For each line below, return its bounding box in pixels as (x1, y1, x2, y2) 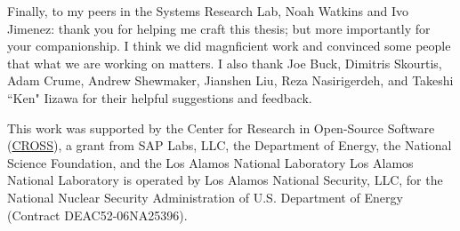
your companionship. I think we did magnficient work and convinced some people (7, 36, 451, 55)
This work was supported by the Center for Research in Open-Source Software (7, 118, 435, 137)
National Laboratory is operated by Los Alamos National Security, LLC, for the (7, 171, 443, 189)
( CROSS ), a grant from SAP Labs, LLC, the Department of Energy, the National (7, 136, 452, 155)
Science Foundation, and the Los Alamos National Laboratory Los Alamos (7, 153, 414, 171)
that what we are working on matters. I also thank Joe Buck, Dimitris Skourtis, (7, 53, 442, 72)
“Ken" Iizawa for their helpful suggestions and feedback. (7, 88, 312, 107)
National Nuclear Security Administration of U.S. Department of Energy (7, 187, 403, 206)
